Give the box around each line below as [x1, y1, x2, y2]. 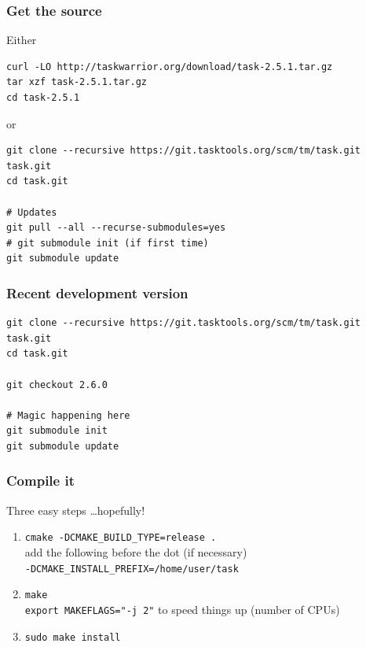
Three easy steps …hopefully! [6, 501, 145, 518]
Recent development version [6, 283, 188, 302]
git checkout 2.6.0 [6, 379, 108, 390]
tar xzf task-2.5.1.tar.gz [6, 76, 147, 88]
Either [6, 31, 37, 48]
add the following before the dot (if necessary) [24, 543, 247, 560]
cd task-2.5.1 [6, 92, 80, 103]
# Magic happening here [6, 409, 130, 421]
